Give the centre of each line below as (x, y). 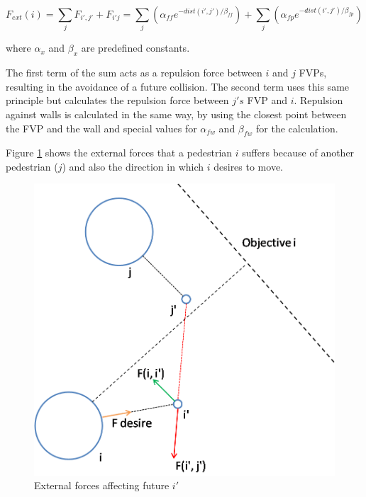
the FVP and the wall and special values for (101, 128)
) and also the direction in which (133, 166)
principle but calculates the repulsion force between (117, 100)
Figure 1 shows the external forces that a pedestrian (119, 153)
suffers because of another (298, 153)
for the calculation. (297, 128)
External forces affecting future (102, 485)
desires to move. (249, 166)
